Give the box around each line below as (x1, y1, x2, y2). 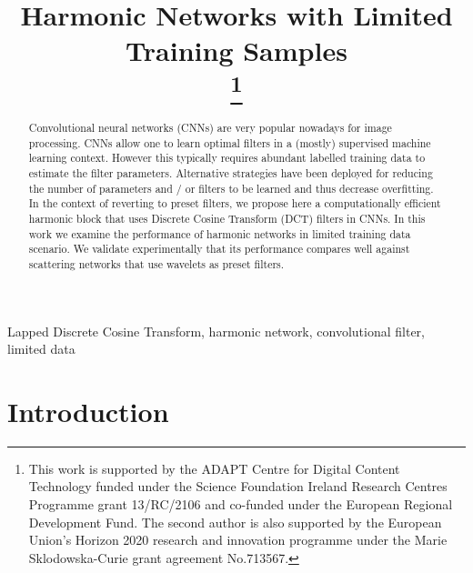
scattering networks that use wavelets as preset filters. (28, 256, 285, 271)
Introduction (7, 392, 169, 429)
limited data (7, 339, 75, 358)
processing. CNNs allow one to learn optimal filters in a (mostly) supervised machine (28, 135, 431, 150)
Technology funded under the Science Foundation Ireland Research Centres (28, 477, 448, 496)
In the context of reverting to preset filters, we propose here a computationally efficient (28, 196, 441, 211)
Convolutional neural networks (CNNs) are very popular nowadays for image (28, 120, 392, 136)
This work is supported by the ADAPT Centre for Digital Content (28, 458, 400, 477)
